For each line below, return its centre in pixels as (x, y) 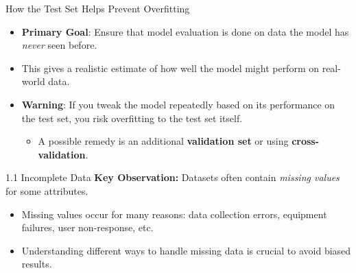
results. (37, 264)
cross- (306, 141)
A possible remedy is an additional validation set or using (163, 141)
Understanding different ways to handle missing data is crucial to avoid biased (186, 250)
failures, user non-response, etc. (87, 227)
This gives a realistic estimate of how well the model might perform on (170, 68)
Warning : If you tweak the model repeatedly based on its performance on (178, 104)
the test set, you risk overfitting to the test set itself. (132, 118)
